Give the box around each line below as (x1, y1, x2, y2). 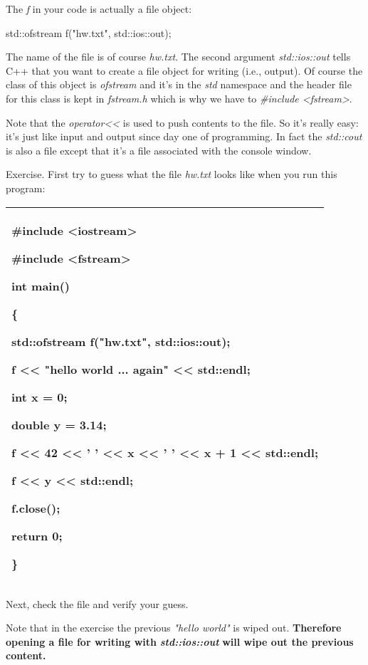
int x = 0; (11, 388, 68, 405)
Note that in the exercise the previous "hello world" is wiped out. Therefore (6, 620, 342, 635)
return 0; (11, 527, 63, 544)
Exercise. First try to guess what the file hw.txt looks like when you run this (6, 167, 337, 182)
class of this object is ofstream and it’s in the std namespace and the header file (6, 77, 352, 92)
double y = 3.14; (11, 416, 107, 433)
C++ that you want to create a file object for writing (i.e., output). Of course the (6, 63, 363, 78)
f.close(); (11, 499, 61, 516)
